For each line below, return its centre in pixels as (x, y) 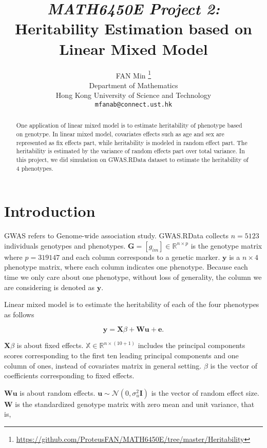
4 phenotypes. (35, 168)
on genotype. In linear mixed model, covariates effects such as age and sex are (120, 134)
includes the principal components (192, 345)
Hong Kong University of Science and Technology (133, 95)
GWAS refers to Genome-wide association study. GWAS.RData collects (117, 236)
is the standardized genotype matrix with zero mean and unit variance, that (135, 404)
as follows (19, 314)
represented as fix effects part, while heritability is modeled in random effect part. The (132, 142)
